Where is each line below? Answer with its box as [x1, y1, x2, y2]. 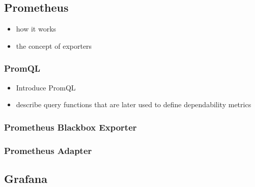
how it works [16, 23, 56, 34]
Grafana [4, 170, 47, 186]
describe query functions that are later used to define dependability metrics [16, 99, 251, 110]
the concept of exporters [16, 40, 92, 51]
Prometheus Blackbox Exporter [4, 120, 137, 133]
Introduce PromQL [16, 82, 76, 92]
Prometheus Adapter [4, 144, 92, 157]
